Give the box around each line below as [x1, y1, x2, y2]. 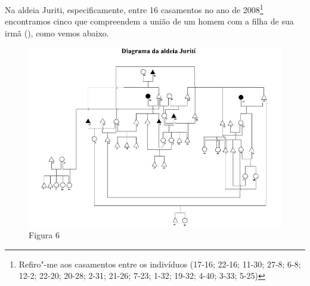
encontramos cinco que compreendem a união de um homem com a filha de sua [5, 15, 294, 27]
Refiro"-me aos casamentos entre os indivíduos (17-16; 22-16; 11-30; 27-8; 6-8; [18, 257, 301, 270]
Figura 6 [29, 229, 60, 241]
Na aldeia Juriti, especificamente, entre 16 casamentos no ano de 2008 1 [5, 2, 263, 16]
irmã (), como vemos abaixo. [5, 26, 109, 39]
